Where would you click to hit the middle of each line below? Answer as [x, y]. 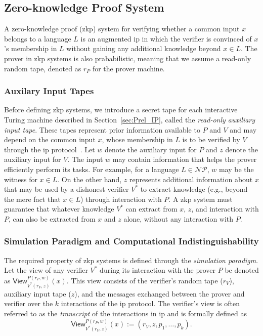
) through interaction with [121, 199]
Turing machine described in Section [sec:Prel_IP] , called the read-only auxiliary [130, 119]
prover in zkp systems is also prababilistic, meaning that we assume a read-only [128, 58]
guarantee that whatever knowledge [59, 209]
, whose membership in [137, 139]
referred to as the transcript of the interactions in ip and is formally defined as [125, 313]
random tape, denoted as [43, 68]
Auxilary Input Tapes [49, 91]
